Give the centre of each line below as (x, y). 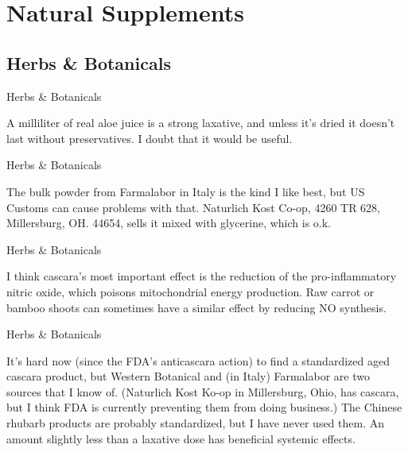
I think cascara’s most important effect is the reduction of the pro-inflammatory (202, 276)
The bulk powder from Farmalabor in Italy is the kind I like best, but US (186, 191)
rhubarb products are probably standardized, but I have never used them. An (196, 423)
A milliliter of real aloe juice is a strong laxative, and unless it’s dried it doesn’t (201, 123)
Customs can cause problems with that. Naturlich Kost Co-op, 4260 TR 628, (194, 207)
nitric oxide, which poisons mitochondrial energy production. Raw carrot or (190, 291)
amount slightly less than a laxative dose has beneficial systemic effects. (181, 438)
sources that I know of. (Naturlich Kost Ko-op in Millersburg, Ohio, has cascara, (203, 391)
